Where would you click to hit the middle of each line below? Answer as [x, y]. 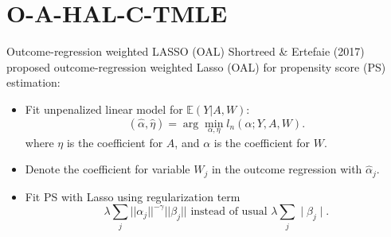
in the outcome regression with [287, 169]
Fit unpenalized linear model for [104, 109]
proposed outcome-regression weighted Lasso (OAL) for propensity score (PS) [196, 66]
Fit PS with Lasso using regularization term [133, 196]
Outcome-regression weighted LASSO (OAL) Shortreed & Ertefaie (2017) [186, 51]
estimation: [33, 82]
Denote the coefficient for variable [108, 169]
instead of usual [229, 212]
